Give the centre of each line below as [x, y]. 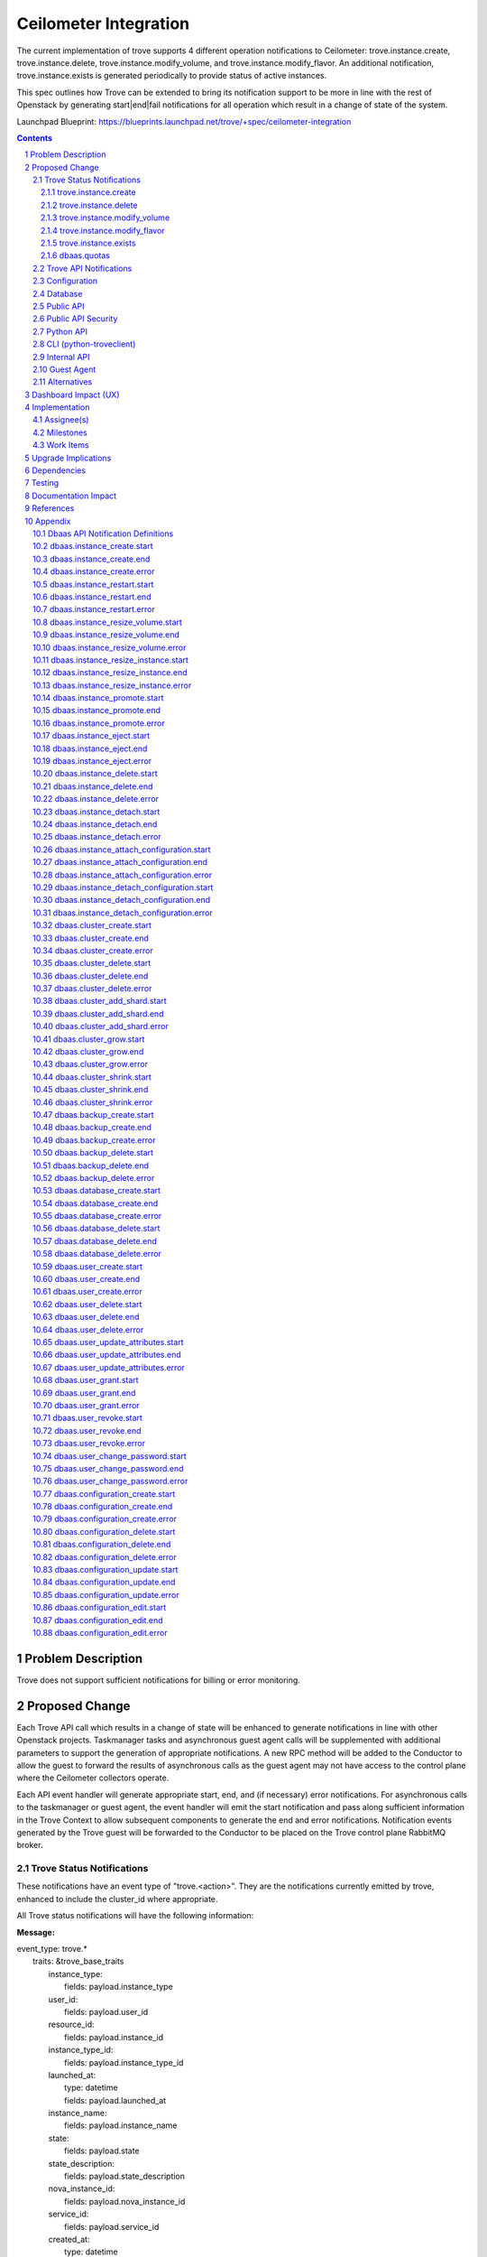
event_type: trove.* [52, 1949]
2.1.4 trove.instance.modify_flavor [103, 230]
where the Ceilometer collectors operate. [93, 1778]
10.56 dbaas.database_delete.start [96, 1229]
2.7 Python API [60, 331]
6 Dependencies [55, 470]
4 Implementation [57, 407]
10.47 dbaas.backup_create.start [93, 1114]
